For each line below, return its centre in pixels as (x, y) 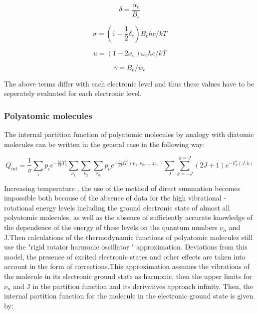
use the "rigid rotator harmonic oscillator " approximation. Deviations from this (126, 247)
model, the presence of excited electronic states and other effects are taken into (125, 256)
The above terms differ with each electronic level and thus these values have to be (129, 83)
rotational (19, 207)
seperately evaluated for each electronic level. (73, 93)
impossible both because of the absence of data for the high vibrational (113, 198)
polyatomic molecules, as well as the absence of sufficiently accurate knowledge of (129, 217)
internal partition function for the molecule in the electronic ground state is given (129, 296)
